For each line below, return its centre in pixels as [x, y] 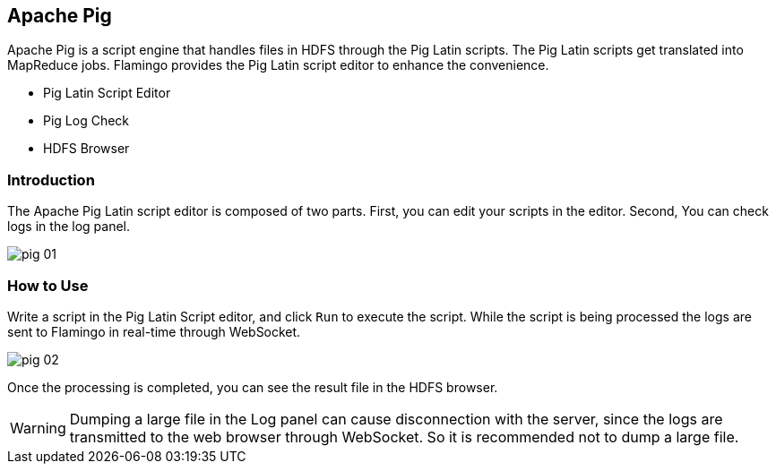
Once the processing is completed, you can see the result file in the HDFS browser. [253, 387]
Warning [38, 428]
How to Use [48, 285]
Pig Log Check [86, 121]
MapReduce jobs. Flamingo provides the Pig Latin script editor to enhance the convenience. [278, 65]
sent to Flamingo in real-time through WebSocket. [154, 331]
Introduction [51, 180]
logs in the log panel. [69, 227]
